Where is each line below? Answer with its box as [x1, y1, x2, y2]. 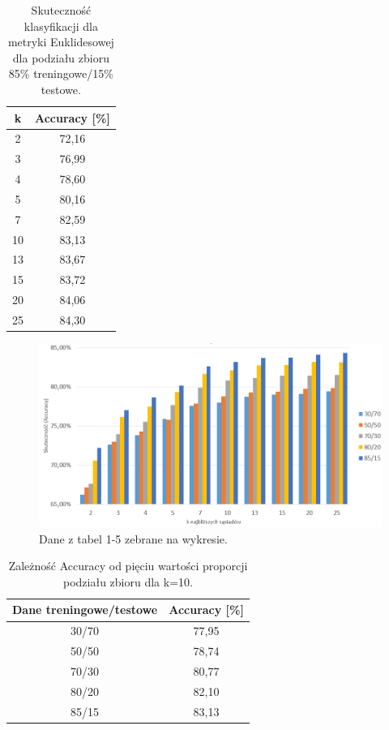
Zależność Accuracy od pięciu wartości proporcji [8, 557, 248, 574]
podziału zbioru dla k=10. [63, 573, 193, 590]
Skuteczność [31, 2, 92, 18]
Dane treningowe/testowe [12, 601, 158, 618]
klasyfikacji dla [24, 17, 98, 34]
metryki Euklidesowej [7, 33, 114, 50]
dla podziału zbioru [12, 49, 109, 66]
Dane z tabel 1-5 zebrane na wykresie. [39, 530, 228, 547]
